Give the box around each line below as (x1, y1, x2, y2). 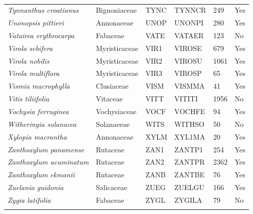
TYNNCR (174, 5, 206, 15)
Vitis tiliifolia (8, 93, 49, 104)
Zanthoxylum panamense (8, 144, 84, 154)
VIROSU (174, 55, 203, 66)
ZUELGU (174, 182, 205, 193)
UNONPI (174, 17, 204, 28)
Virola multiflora (8, 68, 60, 78)
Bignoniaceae (95, 5, 137, 15)
